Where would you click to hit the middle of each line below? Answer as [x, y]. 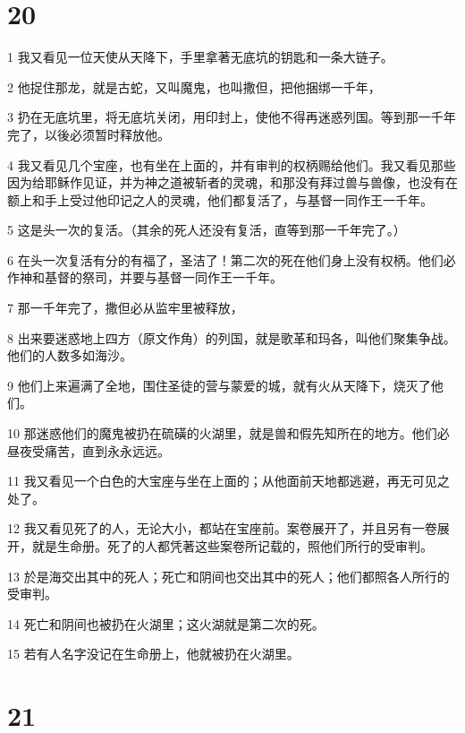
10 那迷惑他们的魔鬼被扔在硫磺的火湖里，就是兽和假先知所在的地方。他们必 [228, 433]
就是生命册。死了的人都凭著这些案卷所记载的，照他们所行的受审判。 [232, 546]
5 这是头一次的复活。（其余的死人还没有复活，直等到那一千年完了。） [207, 230]
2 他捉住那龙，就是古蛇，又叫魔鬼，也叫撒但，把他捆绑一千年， [194, 86]
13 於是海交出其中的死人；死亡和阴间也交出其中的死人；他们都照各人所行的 [228, 576]
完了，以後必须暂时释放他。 [89, 134]
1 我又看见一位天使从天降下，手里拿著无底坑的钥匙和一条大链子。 [200, 57]
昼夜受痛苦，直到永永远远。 [89, 450]
